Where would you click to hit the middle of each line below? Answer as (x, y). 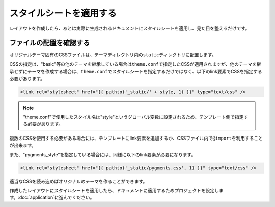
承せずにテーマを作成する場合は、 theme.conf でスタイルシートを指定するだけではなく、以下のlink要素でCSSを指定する (136, 72)
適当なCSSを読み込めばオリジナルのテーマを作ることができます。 (78, 181)
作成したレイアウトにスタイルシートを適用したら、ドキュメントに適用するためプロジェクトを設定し (114, 190)
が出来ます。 (23, 145)
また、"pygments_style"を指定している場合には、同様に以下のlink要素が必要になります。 (103, 154)
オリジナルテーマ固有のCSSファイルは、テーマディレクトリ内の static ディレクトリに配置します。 (113, 55)
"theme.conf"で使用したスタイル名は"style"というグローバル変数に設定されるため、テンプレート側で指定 (133, 117)
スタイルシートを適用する (63, 13)
